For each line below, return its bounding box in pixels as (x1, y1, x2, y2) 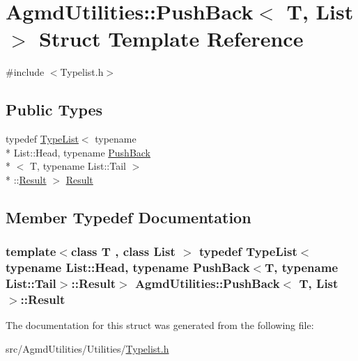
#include (6, 65, 45, 79)
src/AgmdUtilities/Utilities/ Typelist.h (6, 341, 169, 355)
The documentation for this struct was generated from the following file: (6, 318, 314, 332)
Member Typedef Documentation (6, 206, 251, 227)
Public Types (6, 99, 103, 120)
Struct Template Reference (39, 24, 304, 53)
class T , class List (70, 243, 176, 260)
